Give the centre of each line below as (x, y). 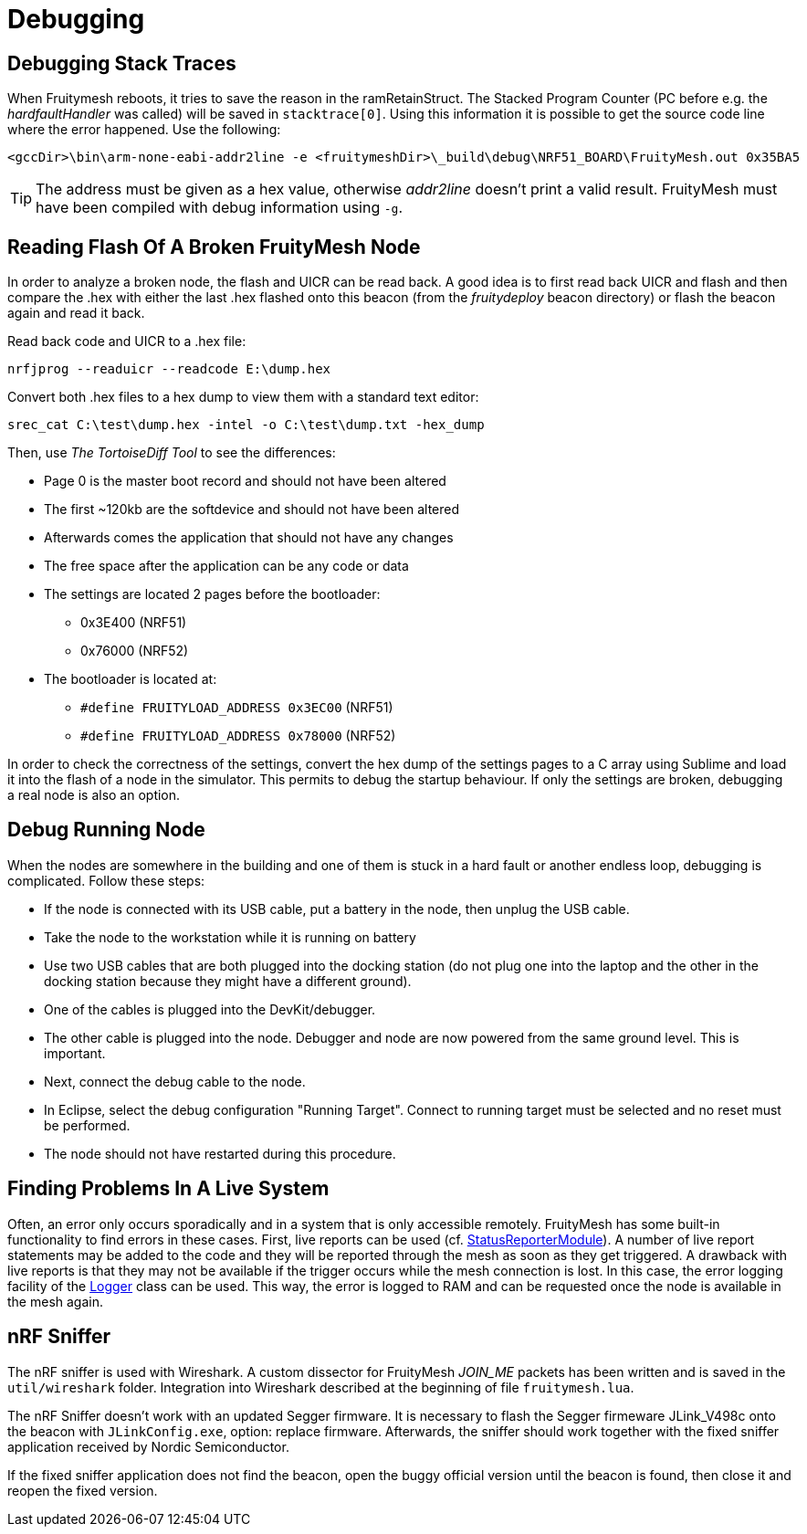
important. (75, 1053)
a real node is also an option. (94, 795)
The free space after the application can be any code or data (226, 566)
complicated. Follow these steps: (106, 880)
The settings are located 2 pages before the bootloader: (212, 594)
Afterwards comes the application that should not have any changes (249, 538)
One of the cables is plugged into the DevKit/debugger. (210, 1009)
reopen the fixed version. (83, 1490)
